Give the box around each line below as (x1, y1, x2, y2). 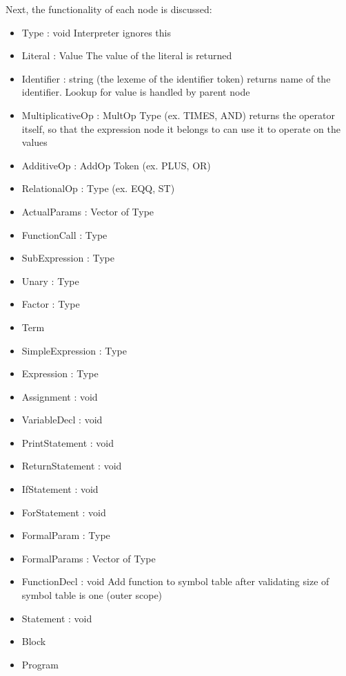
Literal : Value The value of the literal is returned (21, 48, 232, 63)
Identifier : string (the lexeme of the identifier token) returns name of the (21, 71, 331, 85)
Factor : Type (21, 297, 80, 311)
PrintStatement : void (21, 435, 114, 450)
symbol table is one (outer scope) (21, 588, 163, 602)
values (21, 135, 48, 149)
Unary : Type (21, 273, 79, 288)
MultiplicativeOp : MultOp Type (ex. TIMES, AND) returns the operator (21, 107, 335, 122)
